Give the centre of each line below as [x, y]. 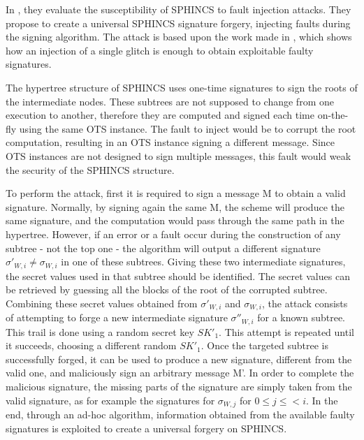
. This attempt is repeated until [286, 331]
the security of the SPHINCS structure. [90, 169]
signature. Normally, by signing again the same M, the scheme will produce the [175, 206]
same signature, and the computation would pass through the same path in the [175, 220]
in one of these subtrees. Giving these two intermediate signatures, [203, 262]
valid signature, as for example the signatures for [110, 400]
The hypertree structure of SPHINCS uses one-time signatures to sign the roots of [182, 87]
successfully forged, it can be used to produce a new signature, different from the [179, 359]
